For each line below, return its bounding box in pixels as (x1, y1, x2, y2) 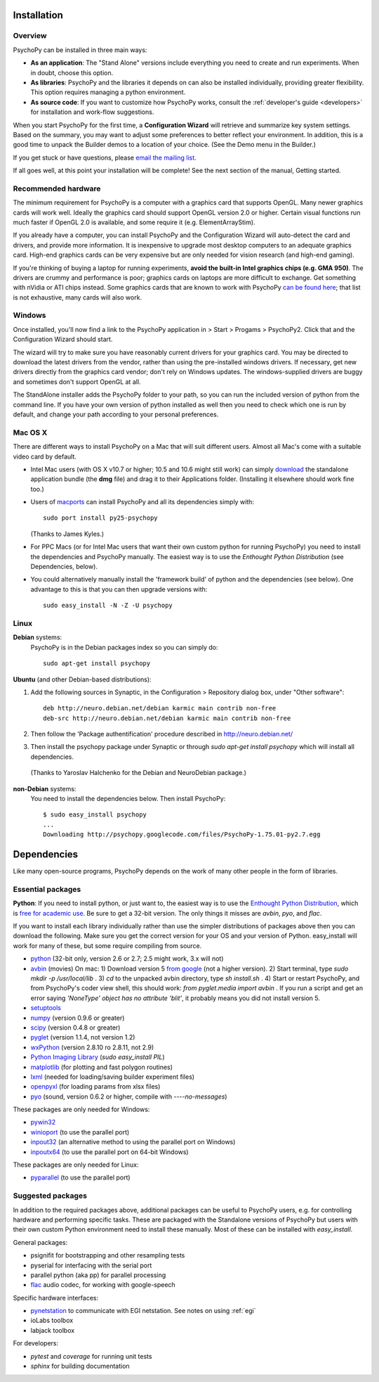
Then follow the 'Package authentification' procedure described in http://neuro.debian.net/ (30, 730, 293, 738)
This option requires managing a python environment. (30, 88, 186, 96)
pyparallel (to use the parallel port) (30, 1173, 131, 1182)
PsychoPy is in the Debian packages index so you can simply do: (30, 643, 218, 651)
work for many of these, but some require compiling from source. (13, 941, 202, 949)
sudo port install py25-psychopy (43, 514, 158, 522)
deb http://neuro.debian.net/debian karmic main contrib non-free (43, 704, 277, 712)
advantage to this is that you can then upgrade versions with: (30, 584, 208, 594)
